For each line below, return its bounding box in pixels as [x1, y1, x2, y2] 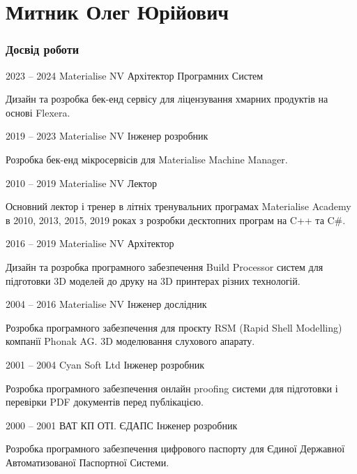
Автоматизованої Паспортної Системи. [6, 454, 169, 469]
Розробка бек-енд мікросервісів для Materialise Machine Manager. [6, 151, 288, 166]
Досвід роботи [6, 40, 79, 58]
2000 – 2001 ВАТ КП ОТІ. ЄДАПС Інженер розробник [6, 417, 238, 432]
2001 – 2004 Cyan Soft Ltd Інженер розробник [6, 357, 205, 371]
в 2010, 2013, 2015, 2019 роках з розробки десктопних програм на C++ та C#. [6, 212, 346, 227]
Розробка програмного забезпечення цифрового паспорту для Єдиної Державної [6, 441, 345, 456]
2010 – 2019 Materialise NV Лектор [6, 175, 157, 190]
